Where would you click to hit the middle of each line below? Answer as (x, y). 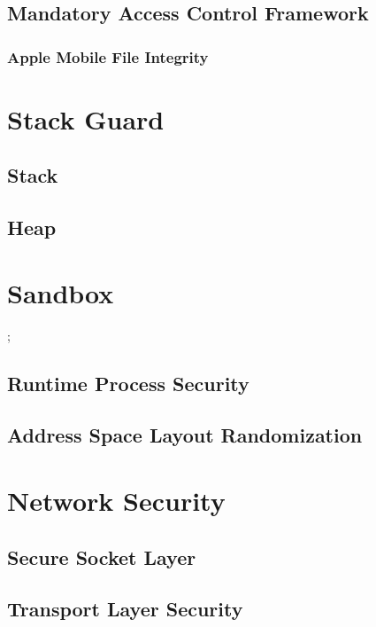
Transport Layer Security (125, 609)
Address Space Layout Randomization (185, 435)
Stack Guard (86, 118)
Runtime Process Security (128, 383)
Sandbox (61, 292)
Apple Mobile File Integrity (108, 56)
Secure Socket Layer (102, 556)
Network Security (116, 501)
